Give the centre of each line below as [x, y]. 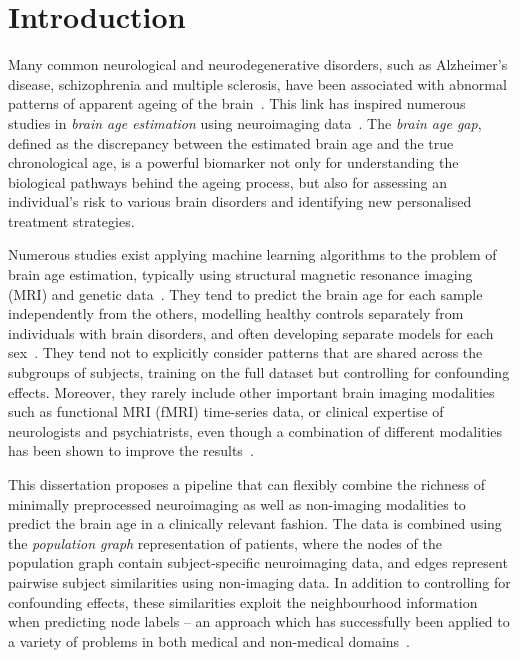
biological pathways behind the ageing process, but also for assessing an [227, 181]
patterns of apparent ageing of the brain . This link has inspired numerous [237, 103]
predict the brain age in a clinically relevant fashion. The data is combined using [255, 523]
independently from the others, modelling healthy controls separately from [236, 313]
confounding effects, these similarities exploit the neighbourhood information [243, 601]
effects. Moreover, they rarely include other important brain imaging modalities [251, 391]
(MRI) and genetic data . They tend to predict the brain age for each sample [245, 293]
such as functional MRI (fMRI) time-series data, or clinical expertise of [226, 411]
